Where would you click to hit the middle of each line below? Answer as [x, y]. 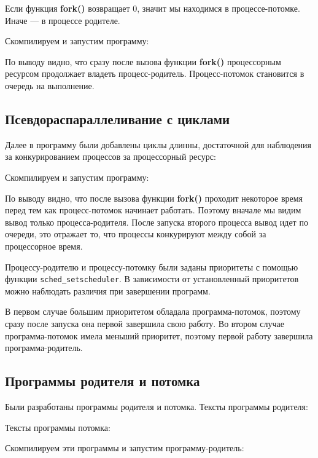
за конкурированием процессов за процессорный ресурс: [111, 156]
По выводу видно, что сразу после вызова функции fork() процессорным [143, 61]
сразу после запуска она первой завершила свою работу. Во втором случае [145, 323]
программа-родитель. [44, 348]
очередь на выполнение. [50, 85]
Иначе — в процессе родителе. [63, 20]
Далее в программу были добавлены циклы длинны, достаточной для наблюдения [158, 144]
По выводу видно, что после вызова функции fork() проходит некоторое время [154, 198]
